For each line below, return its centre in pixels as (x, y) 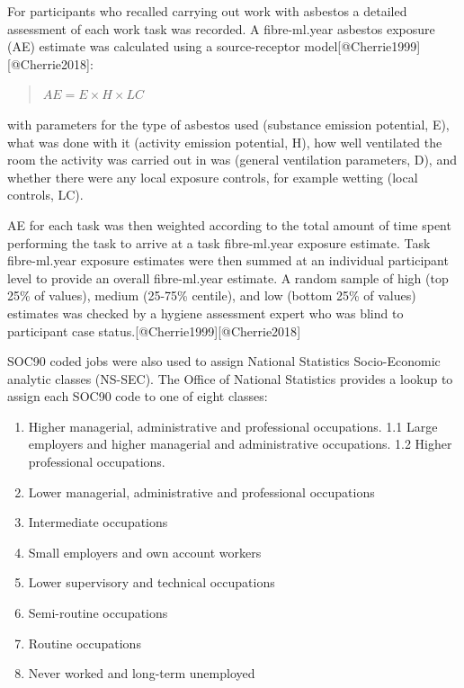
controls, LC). (45, 195)
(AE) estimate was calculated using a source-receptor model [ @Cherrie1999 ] (214, 46)
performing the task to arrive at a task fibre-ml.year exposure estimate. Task (219, 242)
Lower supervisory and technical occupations (152, 582)
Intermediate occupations (98, 522)
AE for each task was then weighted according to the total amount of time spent (229, 224)
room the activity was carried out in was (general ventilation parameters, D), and (232, 160)
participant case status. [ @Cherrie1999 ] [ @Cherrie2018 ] (154, 331)
